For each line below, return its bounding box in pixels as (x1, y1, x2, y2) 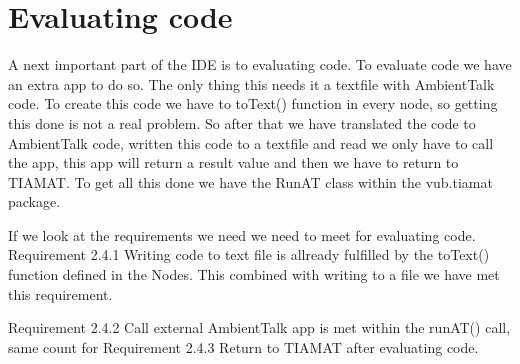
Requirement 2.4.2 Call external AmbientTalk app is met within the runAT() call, (8, 317, 511, 338)
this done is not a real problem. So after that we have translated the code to (8, 112, 476, 133)
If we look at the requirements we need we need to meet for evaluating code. (8, 224, 476, 245)
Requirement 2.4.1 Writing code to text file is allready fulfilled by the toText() (8, 244, 490, 265)
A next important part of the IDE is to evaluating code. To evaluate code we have (8, 54, 512, 75)
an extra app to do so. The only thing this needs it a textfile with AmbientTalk (8, 73, 495, 94)
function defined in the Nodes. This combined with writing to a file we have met (8, 264, 500, 285)
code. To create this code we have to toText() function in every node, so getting (8, 93, 498, 114)
